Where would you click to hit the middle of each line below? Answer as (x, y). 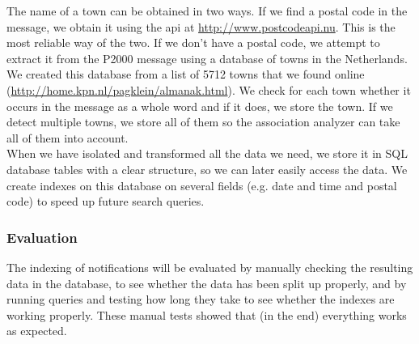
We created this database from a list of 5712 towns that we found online (186, 74)
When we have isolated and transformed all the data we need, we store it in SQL (207, 153)
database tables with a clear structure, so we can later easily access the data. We (207, 169)
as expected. (37, 331)
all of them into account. (68, 137)
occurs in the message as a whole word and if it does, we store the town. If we (200, 106)
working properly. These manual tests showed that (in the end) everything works (207, 314)
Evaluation (42, 237)
